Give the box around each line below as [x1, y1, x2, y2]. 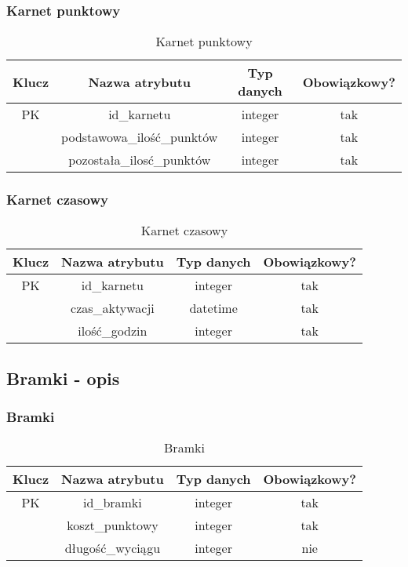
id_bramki [83, 493, 142, 512]
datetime [189, 299, 238, 318]
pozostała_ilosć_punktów [68, 151, 211, 169]
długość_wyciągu [64, 539, 161, 558]
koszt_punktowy [67, 516, 158, 535]
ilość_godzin [78, 322, 148, 340]
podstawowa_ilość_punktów [61, 128, 218, 147]
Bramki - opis [6, 365, 120, 390]
